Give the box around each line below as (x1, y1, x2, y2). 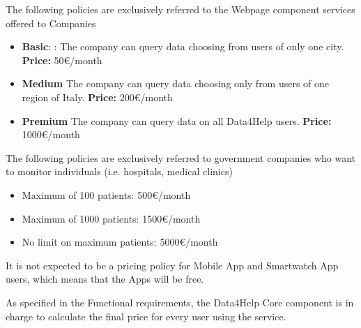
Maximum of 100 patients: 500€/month (22, 187, 191, 202)
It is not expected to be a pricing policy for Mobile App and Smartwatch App (6, 258, 339, 272)
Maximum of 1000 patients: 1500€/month (22, 211, 201, 225)
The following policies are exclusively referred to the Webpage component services (6, 2, 355, 16)
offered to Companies (6, 15, 96, 30)
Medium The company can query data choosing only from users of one (22, 76, 330, 91)
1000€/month (22, 127, 80, 142)
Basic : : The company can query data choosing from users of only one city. (22, 39, 344, 54)
